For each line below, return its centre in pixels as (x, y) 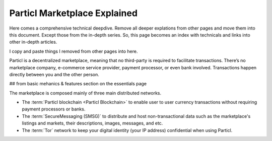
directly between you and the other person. (54, 74)
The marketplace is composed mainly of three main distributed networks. (85, 93)
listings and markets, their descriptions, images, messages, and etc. (92, 123)
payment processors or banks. (54, 109)
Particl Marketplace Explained (74, 13)
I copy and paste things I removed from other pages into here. (74, 51)
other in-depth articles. (33, 42)
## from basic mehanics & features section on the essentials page (78, 84)
